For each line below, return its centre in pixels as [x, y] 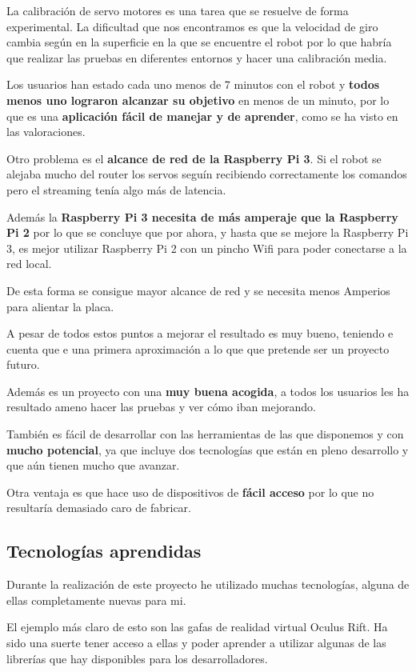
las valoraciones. [46, 132]
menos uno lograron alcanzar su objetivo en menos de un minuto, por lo [198, 100]
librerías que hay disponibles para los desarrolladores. [137, 658]
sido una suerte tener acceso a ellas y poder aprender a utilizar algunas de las [196, 643]
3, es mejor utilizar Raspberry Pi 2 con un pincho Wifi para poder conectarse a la [207, 248]
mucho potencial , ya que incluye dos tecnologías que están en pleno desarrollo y [208, 449]
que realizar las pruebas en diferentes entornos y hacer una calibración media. [197, 57]
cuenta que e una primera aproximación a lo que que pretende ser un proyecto [198, 348]
